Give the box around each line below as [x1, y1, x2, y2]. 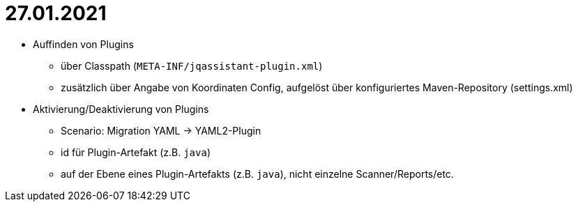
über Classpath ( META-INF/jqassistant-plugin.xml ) [61, 59, 323, 72]
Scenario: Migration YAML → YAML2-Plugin [61, 124, 261, 137]
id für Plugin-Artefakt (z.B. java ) [61, 146, 211, 158]
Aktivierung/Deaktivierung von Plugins [33, 102, 209, 115]
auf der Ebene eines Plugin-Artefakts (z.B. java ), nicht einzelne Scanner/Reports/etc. [61, 167, 454, 180]
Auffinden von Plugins [33, 38, 134, 50]
